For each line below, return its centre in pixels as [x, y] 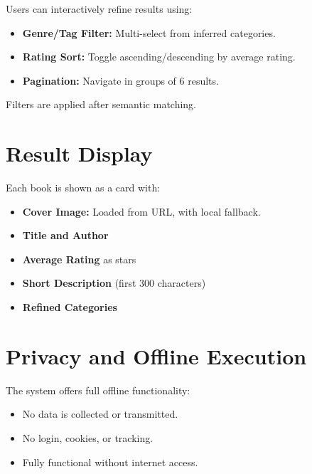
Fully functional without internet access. [110, 462]
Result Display [79, 153]
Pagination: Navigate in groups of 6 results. [120, 80]
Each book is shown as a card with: [83, 188]
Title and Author [65, 235]
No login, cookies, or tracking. [88, 437]
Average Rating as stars [79, 259]
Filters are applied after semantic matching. [101, 104]
